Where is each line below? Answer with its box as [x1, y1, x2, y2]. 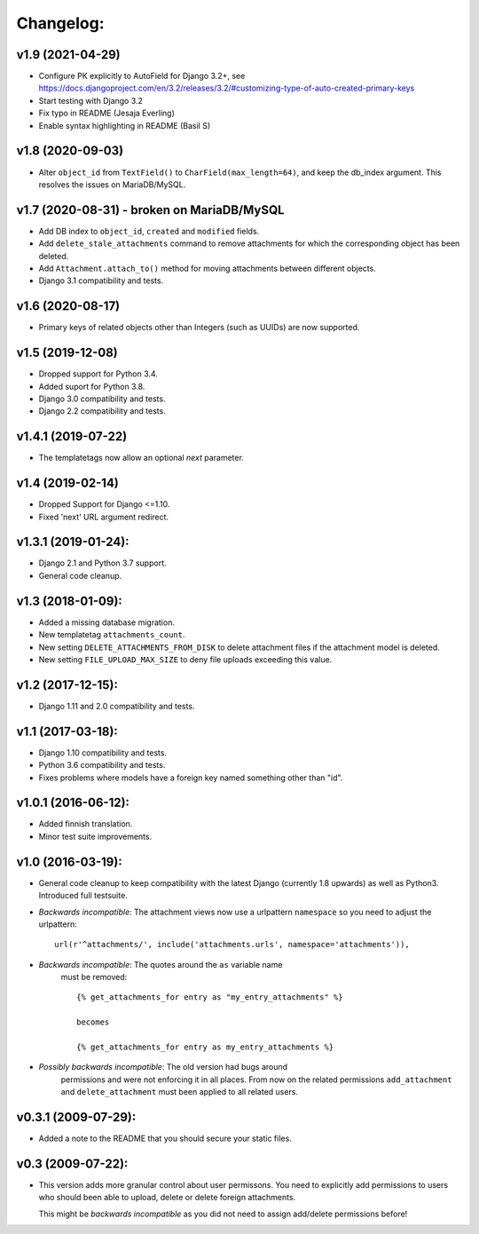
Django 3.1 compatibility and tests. [38, 275, 164, 286]
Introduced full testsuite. [38, 890, 128, 901]
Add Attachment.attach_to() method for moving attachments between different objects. [38, 263, 376, 273]
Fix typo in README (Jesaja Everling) [38, 107, 175, 119]
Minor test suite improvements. [38, 831, 153, 842]
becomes [76, 1017, 110, 1027]
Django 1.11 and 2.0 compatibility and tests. [38, 700, 195, 711]
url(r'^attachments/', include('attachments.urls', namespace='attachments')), [54, 939, 410, 950]
